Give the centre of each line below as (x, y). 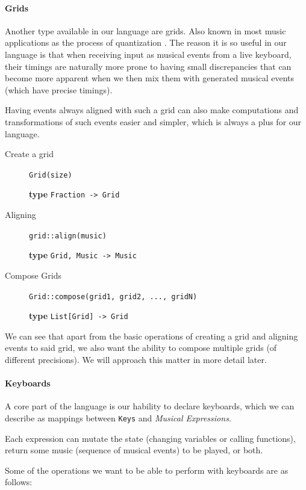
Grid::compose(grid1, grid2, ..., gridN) (113, 296)
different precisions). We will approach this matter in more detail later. (136, 360)
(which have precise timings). (59, 89)
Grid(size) (51, 175)
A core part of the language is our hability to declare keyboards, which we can (150, 406)
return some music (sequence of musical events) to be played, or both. (134, 450)
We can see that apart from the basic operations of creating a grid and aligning (151, 336)
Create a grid (29, 154)
